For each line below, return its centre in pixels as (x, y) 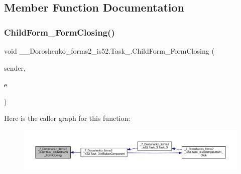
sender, (15, 67)
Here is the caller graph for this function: (67, 118)
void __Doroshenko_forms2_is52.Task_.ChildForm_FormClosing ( (109, 51)
